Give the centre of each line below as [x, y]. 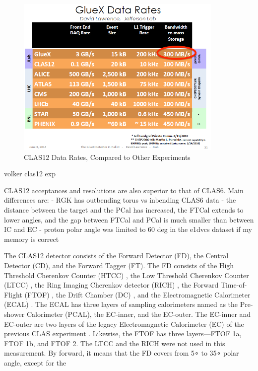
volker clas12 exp [30, 174]
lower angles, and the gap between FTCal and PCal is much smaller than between [129, 219]
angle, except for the [35, 362]
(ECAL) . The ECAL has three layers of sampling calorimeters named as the [121, 304]
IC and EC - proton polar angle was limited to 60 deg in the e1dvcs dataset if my [128, 229]
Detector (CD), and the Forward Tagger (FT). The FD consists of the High [119, 265]
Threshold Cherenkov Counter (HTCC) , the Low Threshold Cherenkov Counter [127, 275]
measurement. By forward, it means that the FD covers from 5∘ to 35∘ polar [122, 353]
